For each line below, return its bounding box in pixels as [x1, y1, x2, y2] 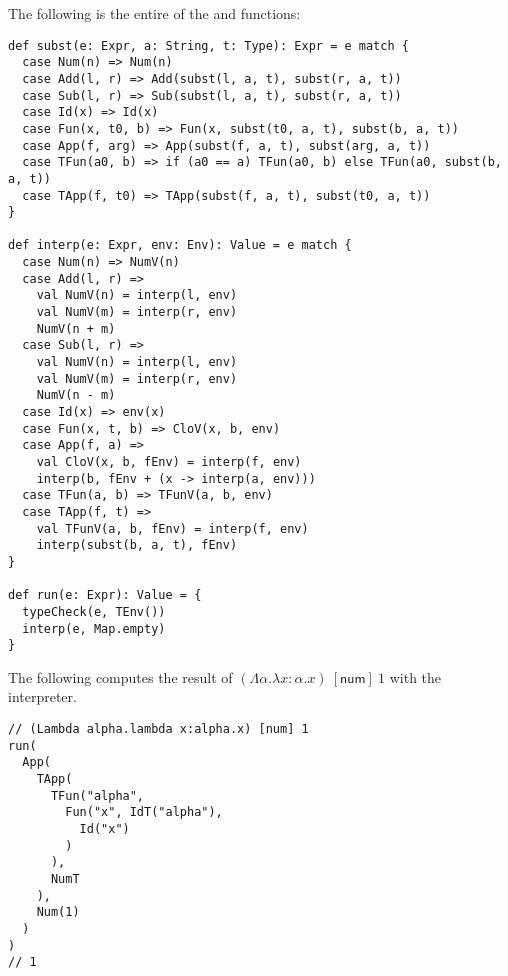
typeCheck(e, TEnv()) [22, 604, 166, 619]
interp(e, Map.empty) [22, 621, 166, 636]
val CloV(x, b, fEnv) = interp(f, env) [36, 455, 302, 469]
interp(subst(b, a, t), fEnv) [36, 538, 238, 553]
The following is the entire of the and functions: [8, 3, 301, 23]
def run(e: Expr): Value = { [8, 588, 202, 603]
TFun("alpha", [50, 788, 145, 803]
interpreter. [8, 686, 77, 707]
